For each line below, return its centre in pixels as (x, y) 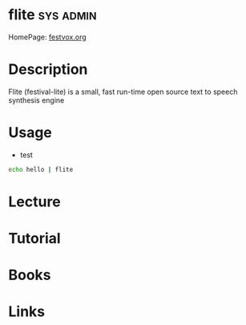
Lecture (35, 201)
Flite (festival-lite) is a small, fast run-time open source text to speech (123, 91)
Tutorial (35, 239)
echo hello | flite (41, 169)
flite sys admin (52, 15)
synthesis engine (36, 100)
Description (48, 69)
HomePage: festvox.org (47, 37)
